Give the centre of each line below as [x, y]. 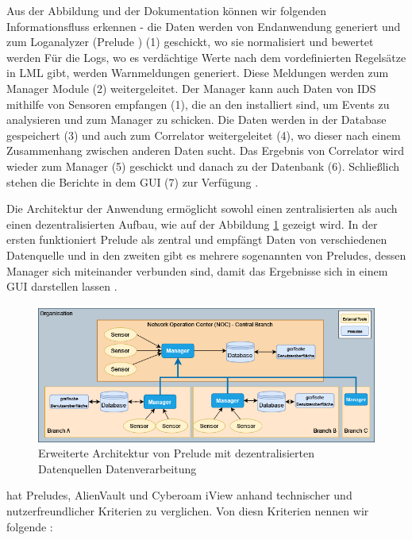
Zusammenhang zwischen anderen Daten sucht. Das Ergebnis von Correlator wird [205, 150]
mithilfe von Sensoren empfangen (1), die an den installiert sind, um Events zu [198, 104]
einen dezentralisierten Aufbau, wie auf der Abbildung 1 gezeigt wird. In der [192, 224]
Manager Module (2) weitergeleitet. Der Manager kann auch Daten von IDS [191, 88]
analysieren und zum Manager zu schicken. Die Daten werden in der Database [196, 120]
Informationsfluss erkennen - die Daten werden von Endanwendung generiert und [204, 26]
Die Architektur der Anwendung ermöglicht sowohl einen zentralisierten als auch [202, 208]
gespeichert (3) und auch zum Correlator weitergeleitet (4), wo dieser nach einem [204, 135]
